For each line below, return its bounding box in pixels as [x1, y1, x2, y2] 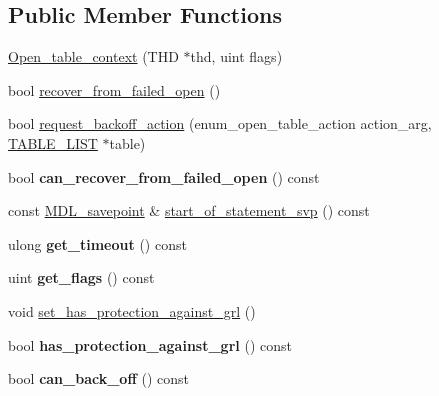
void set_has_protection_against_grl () [8, 300, 256, 321]
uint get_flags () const [8, 267, 155, 288]
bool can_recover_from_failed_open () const [8, 166, 320, 187]
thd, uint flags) [190, 46, 283, 67]
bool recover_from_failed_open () [8, 79, 221, 100]
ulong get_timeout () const [8, 233, 187, 254]
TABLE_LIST [8, 132, 98, 153]
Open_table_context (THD [8, 46, 179, 67]
